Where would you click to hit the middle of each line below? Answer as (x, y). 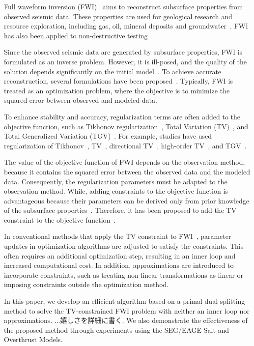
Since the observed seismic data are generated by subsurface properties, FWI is (123, 52)
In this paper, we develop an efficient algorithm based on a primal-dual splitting (125, 301)
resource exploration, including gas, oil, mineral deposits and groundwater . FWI (126, 26)
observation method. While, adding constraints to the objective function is (116, 191)
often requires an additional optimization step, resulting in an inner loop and (120, 255)
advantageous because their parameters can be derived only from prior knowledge (127, 200)
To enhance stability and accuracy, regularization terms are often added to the (122, 116)
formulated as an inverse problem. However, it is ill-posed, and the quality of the (125, 61)
